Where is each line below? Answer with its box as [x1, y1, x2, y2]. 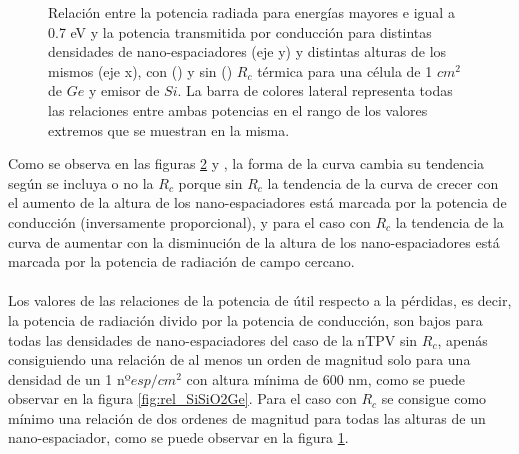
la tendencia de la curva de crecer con [267, 172, 499, 193]
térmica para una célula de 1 [257, 60, 433, 81]
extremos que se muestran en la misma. [48, 119, 290, 140]
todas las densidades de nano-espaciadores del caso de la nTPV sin [8, 329, 418, 350]
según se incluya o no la [8, 172, 154, 193]
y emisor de [88, 80, 160, 101]
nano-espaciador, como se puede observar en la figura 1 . [8, 427, 349, 448]
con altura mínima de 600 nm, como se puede [186, 368, 466, 389]
